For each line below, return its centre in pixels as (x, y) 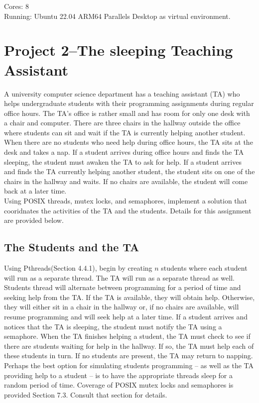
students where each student (204, 268)
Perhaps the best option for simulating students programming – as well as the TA (129, 365)
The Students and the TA (72, 247)
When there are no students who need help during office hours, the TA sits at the (129, 142)
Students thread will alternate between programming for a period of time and (123, 287)
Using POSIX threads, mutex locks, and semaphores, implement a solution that (126, 201)
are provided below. (34, 220)
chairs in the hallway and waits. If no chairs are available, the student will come (126, 181)
